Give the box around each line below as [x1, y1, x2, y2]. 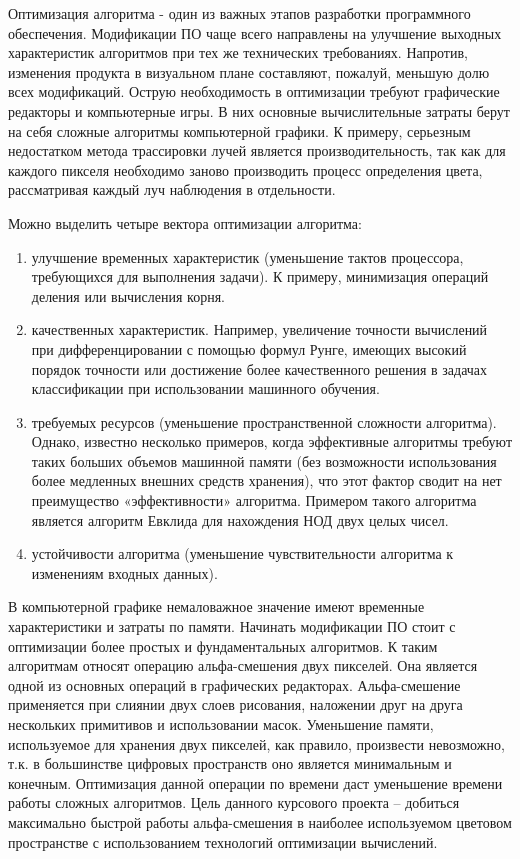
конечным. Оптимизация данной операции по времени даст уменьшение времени [8, 772, 503, 793]
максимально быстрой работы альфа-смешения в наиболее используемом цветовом [8, 811, 512, 832]
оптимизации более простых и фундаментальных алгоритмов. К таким [8, 635, 438, 656]
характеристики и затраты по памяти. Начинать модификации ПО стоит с [8, 616, 456, 637]
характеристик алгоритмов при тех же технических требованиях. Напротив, [8, 42, 468, 63]
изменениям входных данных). [31, 562, 218, 583]
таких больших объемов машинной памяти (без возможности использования [31, 450, 497, 471]
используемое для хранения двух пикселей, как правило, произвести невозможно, [8, 733, 505, 754]
